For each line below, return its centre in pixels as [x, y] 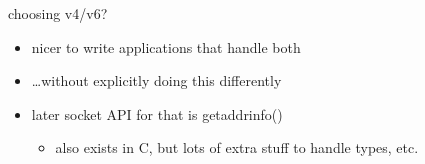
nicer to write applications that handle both [166, 46]
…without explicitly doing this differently [156, 80]
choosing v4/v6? [58, 13]
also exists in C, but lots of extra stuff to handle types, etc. [237, 147]
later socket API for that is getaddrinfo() [157, 113]
